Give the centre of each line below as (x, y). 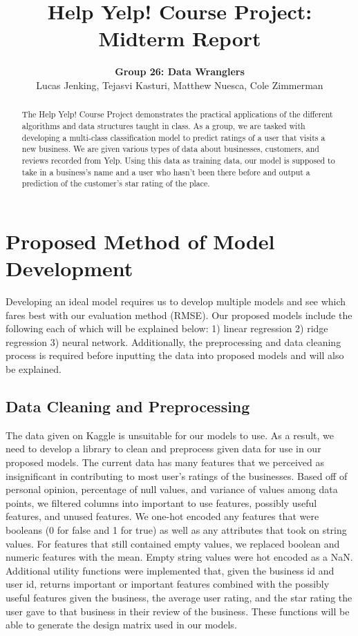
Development (69, 268)
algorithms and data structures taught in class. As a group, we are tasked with (163, 125)
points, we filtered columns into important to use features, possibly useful (161, 502)
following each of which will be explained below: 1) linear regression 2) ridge (167, 328)
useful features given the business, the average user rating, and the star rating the (179, 597)
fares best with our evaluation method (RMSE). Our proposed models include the (179, 315)
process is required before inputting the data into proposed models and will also (175, 355)
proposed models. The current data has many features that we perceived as (165, 462)
